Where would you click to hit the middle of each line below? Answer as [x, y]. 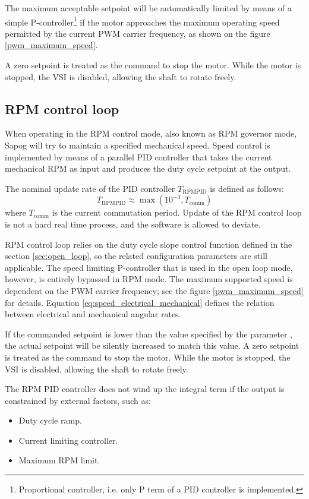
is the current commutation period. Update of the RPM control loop [177, 212]
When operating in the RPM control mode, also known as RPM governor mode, [151, 133]
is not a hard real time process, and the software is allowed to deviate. [133, 224]
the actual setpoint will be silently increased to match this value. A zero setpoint [152, 345]
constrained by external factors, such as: [78, 400]
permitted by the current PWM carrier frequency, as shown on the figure [138, 33]
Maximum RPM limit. [59, 460]
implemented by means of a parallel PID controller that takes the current [138, 157]
